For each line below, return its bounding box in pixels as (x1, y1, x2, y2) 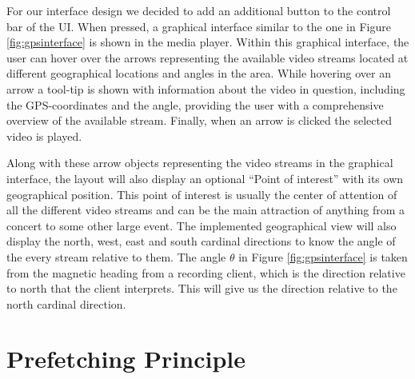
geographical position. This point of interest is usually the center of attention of (6, 186, 397, 202)
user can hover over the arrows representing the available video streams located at (6, 49, 409, 66)
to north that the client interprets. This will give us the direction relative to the (6, 280, 397, 297)
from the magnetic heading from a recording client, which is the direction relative (6, 264, 405, 281)
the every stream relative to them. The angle (6, 248, 226, 265)
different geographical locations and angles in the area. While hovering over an (6, 65, 392, 82)
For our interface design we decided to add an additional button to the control (6, 2, 391, 18)
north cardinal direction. (6, 295, 126, 312)
